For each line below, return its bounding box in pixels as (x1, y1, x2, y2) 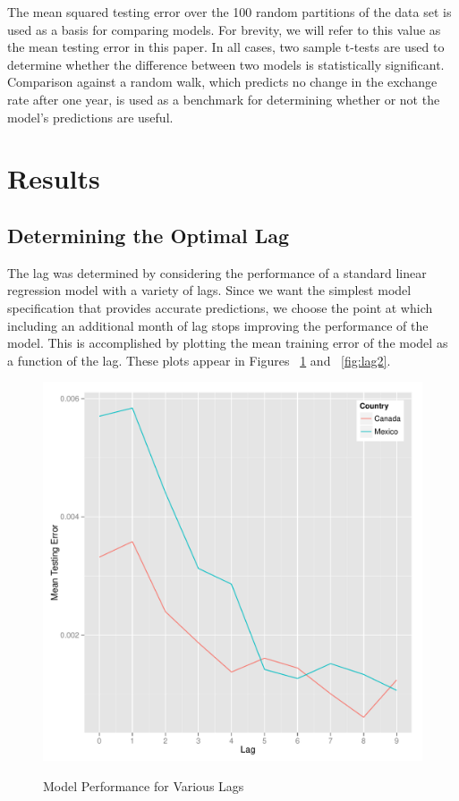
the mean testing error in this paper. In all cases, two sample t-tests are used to (7, 38, 445, 56)
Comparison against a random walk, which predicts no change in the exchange (7, 72, 438, 91)
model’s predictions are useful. (7, 107, 174, 126)
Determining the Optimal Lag (7, 221, 289, 249)
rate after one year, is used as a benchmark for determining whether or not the (7, 89, 440, 108)
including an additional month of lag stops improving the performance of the (7, 316, 429, 334)
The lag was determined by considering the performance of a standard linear (7, 263, 427, 282)
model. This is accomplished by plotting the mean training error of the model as (7, 333, 448, 352)
